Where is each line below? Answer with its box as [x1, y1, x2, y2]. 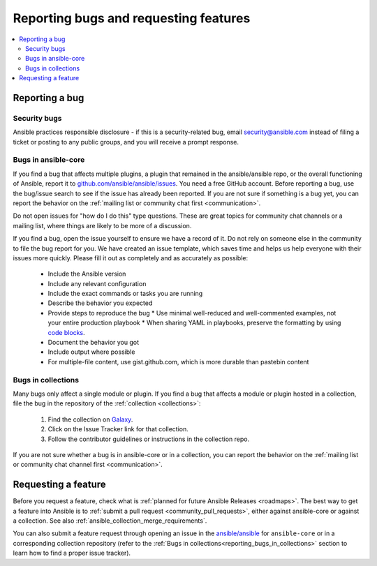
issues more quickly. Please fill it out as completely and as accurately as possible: [13, 253, 249, 262]
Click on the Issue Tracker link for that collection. [47, 425, 188, 433]
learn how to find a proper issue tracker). [13, 549, 131, 558]
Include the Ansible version [47, 269, 126, 278]
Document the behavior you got [47, 338, 140, 347]
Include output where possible [47, 348, 135, 356]
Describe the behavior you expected [47, 299, 153, 307]
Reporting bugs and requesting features [13, 10, 251, 26]
